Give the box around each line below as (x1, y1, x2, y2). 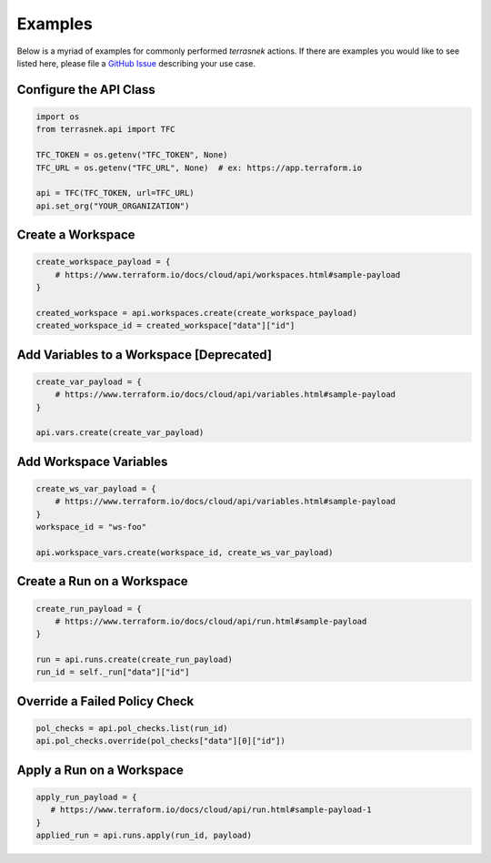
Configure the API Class (16, 82, 155, 97)
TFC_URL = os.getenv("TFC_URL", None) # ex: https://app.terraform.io (35, 162, 363, 173)
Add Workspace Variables (16, 453, 168, 469)
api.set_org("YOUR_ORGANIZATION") (35, 200, 190, 211)
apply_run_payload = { (35, 792, 137, 803)
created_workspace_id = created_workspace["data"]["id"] (35, 320, 296, 331)
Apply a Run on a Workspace (16, 762, 184, 777)
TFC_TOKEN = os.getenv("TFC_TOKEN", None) (35, 150, 228, 160)
